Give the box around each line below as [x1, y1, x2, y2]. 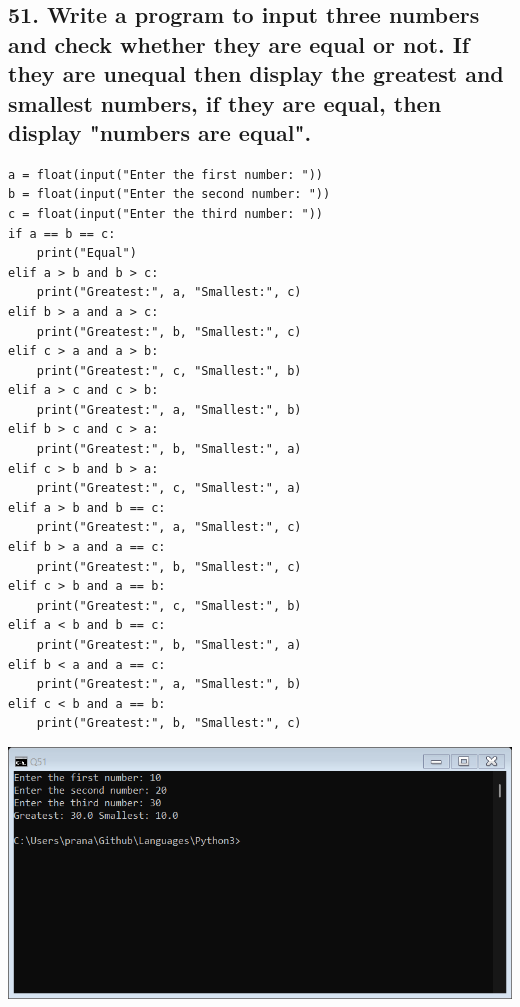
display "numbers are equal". [8, 116, 312, 147]
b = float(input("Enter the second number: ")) [8, 187, 331, 202]
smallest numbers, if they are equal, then [8, 87, 442, 118]
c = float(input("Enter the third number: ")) [8, 206, 323, 221]
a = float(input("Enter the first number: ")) [8, 167, 323, 182]
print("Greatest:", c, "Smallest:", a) [36, 481, 302, 496]
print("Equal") [36, 246, 137, 261]
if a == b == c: [8, 226, 116, 241]
